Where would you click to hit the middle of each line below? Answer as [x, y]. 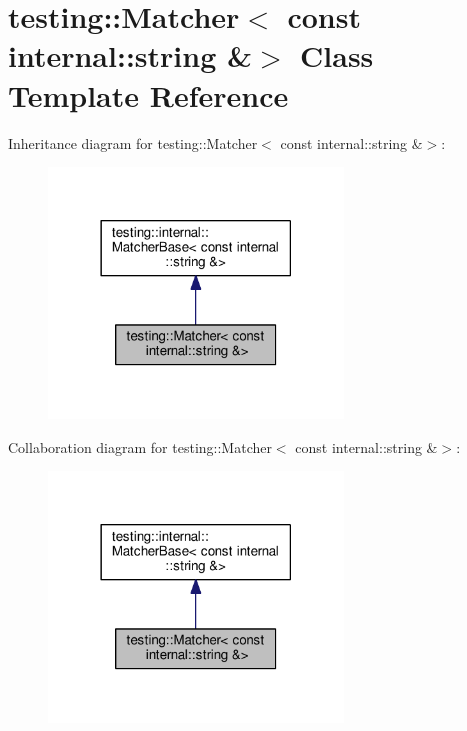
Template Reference [148, 94]
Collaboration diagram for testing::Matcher [140, 446]
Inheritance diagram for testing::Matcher [133, 142]
